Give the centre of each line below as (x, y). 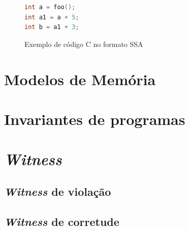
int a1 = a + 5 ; (52, 17)
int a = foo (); (50, 7)
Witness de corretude (62, 221)
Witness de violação (58, 191)
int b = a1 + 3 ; (52, 27)
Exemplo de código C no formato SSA (84, 44)
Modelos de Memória (80, 79)
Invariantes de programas (95, 119)
